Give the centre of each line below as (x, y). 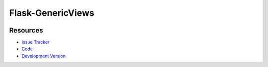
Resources (26, 30)
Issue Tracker (35, 42)
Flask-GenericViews (52, 13)
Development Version (44, 56)
